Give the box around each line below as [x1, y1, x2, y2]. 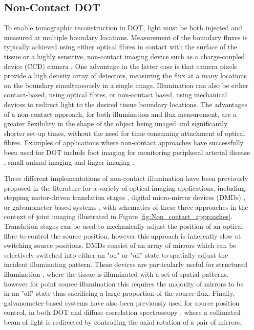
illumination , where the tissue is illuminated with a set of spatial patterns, [4, 269, 229, 279]
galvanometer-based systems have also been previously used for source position [4, 297, 240, 308]
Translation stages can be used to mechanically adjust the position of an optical [4, 221, 243, 231]
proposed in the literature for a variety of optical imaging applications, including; [4, 182, 247, 193]
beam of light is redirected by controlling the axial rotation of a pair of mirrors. [4, 317, 242, 327]
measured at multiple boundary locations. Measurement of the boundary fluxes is [4, 32, 248, 42]
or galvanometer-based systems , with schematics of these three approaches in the [4, 201, 248, 212]
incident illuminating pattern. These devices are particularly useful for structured [4, 259, 248, 269]
